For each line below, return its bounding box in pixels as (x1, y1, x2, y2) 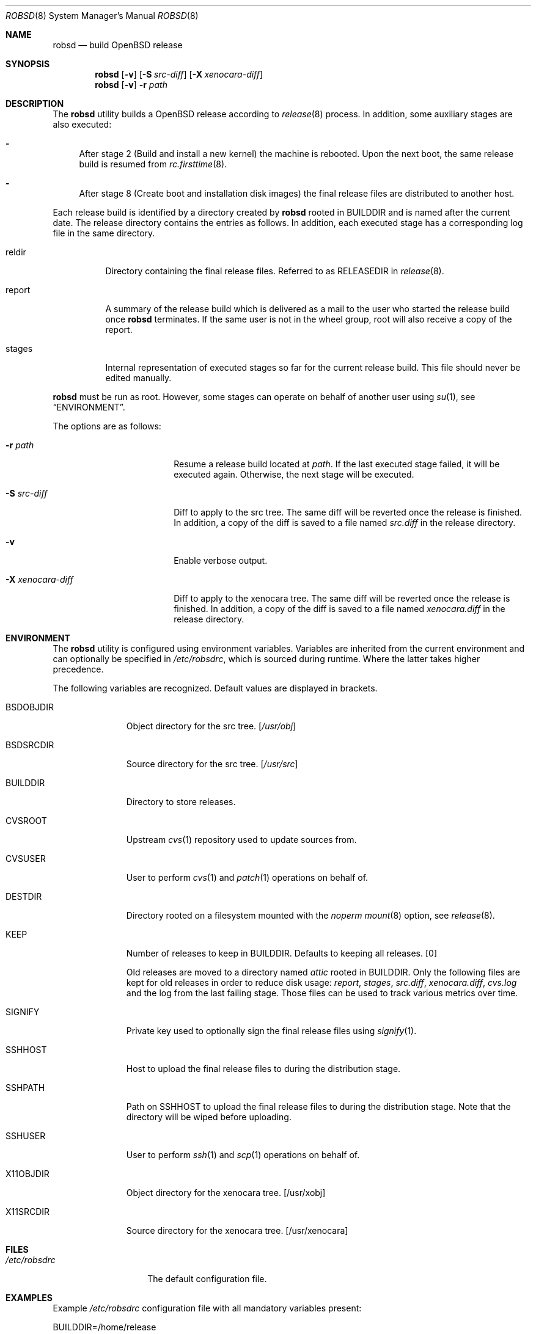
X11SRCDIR (6, 1206, 50, 1217)
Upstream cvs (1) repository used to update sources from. (126, 834, 357, 845)
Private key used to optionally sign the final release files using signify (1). (126, 1026, 417, 1036)
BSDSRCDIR (6, 740, 54, 750)
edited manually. (105, 373, 172, 383)
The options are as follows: (53, 421, 161, 431)
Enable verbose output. (174, 555, 268, 566)
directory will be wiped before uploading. (126, 1112, 292, 1122)
